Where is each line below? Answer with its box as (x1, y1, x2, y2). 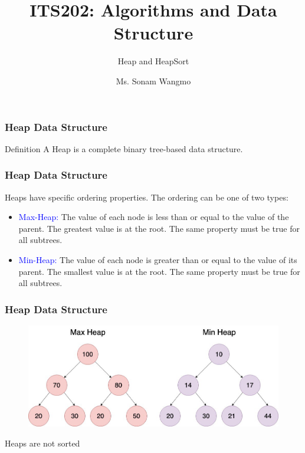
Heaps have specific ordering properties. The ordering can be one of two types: (5, 191, 288, 203)
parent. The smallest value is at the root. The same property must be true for (18, 265, 300, 277)
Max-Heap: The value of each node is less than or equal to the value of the (18, 211, 289, 223)
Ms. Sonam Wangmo (116, 74, 191, 87)
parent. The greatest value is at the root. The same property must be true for (18, 222, 300, 234)
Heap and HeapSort (117, 55, 189, 67)
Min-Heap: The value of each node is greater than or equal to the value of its (18, 253, 297, 265)
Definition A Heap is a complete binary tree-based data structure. (5, 142, 243, 155)
